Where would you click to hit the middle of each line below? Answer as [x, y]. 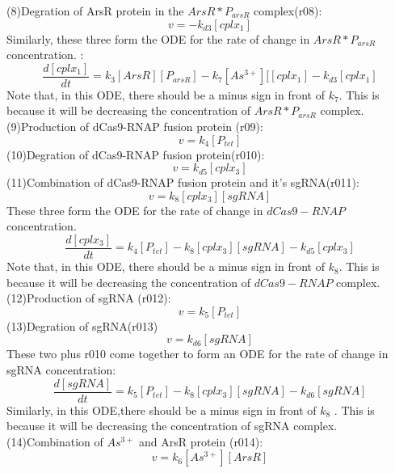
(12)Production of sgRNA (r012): [89, 298]
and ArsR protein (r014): [201, 441]
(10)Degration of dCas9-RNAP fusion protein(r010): [136, 154]
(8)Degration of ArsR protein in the [95, 11]
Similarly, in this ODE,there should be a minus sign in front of [162, 410]
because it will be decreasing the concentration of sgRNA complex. [172, 426]
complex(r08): [288, 11]
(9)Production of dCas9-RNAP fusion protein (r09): [135, 127]
